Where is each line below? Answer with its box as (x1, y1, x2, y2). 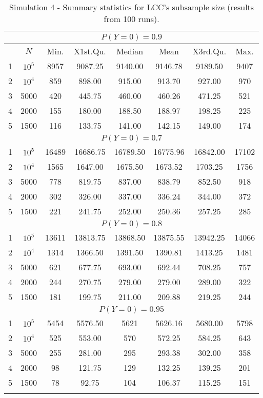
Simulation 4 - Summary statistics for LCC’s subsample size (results (9, 1, 254, 13)
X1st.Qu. (74, 45, 106, 57)
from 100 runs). (104, 13, 159, 25)
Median (116, 45, 144, 57)
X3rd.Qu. (192, 45, 227, 57)
